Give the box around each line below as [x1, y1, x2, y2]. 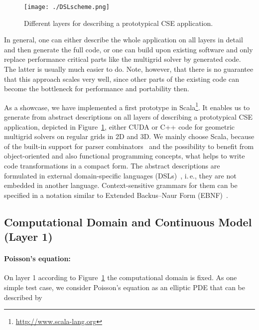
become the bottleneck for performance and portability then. [4, 83, 189, 94]
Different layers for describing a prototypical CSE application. [24, 17, 213, 28]
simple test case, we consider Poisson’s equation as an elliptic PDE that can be [4, 282, 245, 292]
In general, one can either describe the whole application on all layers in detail [4, 34, 243, 45]
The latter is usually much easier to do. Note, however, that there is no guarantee [4, 64, 254, 74]
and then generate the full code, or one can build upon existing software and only [4, 44, 253, 54]
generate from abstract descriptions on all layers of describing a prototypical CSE [4, 112, 253, 122]
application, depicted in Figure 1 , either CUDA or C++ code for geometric [4, 121, 235, 132]
